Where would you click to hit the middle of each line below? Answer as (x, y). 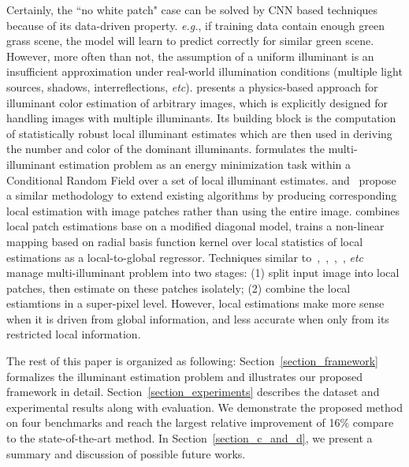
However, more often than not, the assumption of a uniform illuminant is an (190, 56)
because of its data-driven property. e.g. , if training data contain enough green (196, 25)
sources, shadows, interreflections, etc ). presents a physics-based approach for (192, 86)
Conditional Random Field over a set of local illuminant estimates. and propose (201, 179)
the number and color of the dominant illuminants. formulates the (165, 149)
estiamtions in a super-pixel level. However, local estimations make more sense (195, 303)
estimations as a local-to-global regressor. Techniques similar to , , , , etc (185, 257)
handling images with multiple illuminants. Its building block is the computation (201, 118)
